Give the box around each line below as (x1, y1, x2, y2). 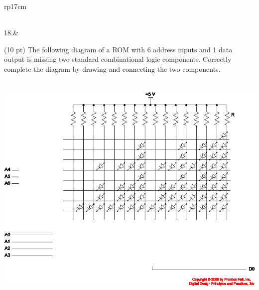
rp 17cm (4, 1, 27, 11)
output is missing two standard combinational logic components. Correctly (4, 54, 232, 64)
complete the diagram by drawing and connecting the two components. (4, 63, 221, 74)
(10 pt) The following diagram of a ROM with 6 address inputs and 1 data (4, 44, 233, 54)
